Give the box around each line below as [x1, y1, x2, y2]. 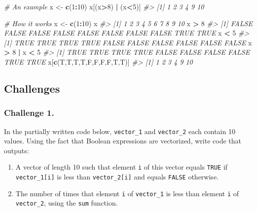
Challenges [4, 80, 60, 96]
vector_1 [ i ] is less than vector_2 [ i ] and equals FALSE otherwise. [15, 172, 219, 182]
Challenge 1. [4, 106, 54, 119]
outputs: [4, 145, 29, 155]
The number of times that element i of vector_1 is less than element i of [15, 188, 239, 198]
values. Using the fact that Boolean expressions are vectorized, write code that [4, 136, 241, 146]
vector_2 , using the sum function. [15, 198, 118, 208]
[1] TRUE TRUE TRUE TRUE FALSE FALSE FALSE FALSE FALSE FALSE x [4, 37, 252, 47]
